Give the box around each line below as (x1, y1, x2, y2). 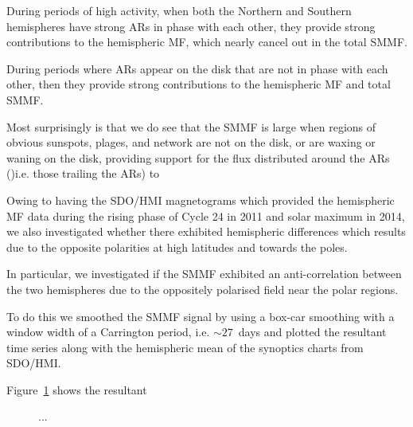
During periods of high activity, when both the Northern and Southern (6, 2, 352, 18)
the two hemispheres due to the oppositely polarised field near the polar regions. (6, 280, 399, 297)
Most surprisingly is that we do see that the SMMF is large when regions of (6, 118, 376, 135)
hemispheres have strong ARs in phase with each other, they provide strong (6, 18, 376, 34)
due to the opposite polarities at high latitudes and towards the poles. (6, 238, 348, 255)
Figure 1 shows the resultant (6, 381, 147, 398)
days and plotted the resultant (238, 323, 387, 340)
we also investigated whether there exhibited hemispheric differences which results (6, 223, 406, 240)
